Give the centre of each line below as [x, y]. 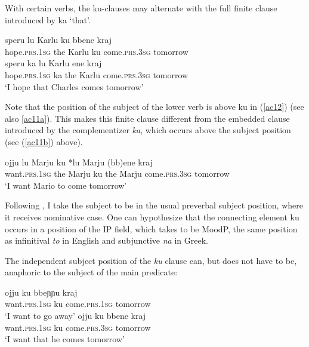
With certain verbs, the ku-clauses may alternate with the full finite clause [141, 8]
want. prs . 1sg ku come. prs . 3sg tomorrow [78, 327]
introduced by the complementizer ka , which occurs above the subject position [148, 130]
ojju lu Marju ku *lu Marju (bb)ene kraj [79, 162]
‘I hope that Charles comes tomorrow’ [74, 86]
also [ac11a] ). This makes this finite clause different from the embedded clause [147, 118]
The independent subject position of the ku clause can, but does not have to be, [151, 260]
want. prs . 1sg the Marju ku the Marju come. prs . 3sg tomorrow [117, 173]
